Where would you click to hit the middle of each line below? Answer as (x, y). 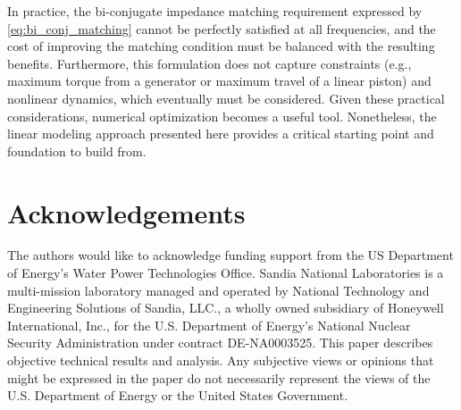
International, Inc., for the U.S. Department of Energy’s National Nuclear (209, 325)
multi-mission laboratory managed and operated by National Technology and (218, 290)
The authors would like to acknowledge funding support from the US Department (230, 255)
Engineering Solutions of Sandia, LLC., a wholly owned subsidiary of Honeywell (226, 308)
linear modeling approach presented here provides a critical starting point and (221, 134)
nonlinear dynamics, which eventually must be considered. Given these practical (226, 98)
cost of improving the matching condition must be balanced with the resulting (221, 46)
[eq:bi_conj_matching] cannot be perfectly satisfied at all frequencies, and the (222, 28)
